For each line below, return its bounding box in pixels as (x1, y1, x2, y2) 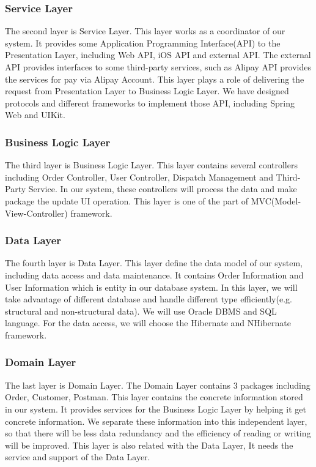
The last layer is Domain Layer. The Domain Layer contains (5, 378, 230, 391)
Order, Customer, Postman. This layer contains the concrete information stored (5, 390, 303, 403)
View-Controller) (5, 206, 68, 219)
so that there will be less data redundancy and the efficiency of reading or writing (5, 427, 311, 439)
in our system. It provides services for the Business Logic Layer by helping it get (5, 402, 306, 415)
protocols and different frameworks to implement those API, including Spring (5, 96, 295, 109)
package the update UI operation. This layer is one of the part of (5, 194, 249, 207)
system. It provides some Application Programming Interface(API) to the (5, 36, 281, 49)
